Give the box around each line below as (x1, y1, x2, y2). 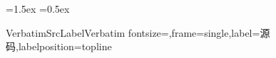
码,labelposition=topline (6, 39, 112, 54)
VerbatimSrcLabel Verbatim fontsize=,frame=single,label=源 (6, 25, 270, 40)
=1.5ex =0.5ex (6, 1, 70, 16)
